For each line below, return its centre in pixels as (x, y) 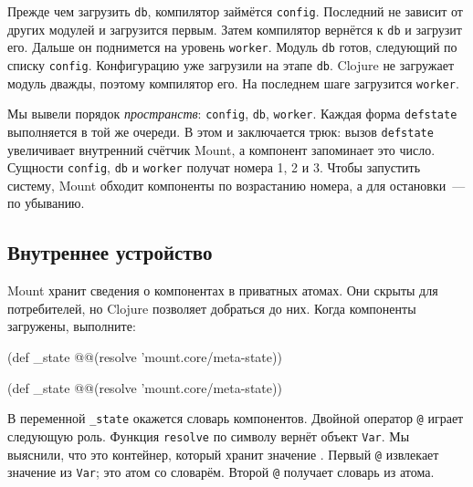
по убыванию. (46, 203)
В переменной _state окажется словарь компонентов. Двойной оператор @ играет (236, 418)
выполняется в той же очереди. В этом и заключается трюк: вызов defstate (221, 131)
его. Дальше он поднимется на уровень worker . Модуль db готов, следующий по (232, 47)
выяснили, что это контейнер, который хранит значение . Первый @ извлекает (223, 454)
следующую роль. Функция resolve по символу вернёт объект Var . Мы (209, 435)
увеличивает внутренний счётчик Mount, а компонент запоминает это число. (221, 149)
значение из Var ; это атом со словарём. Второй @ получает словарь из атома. (221, 472)
